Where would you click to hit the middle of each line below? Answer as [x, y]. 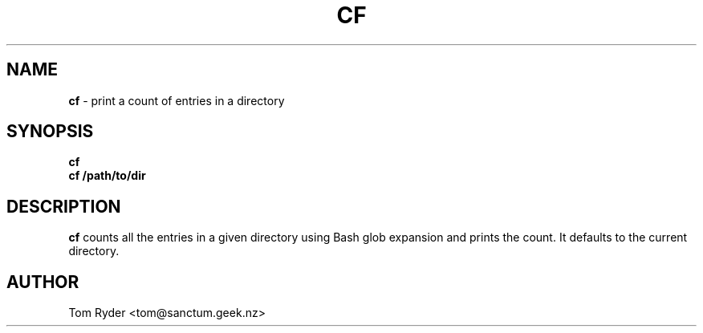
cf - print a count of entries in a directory [177, 100]
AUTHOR [43, 282]
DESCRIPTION [64, 206]
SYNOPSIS [50, 132]
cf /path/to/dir [107, 176]
